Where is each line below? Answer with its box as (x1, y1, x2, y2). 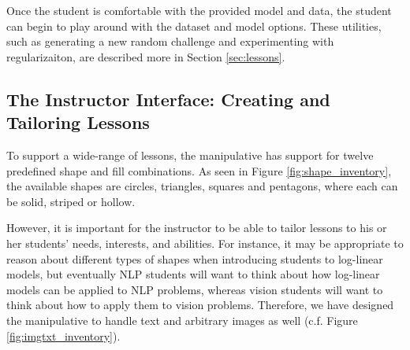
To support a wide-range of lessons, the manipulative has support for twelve (6, 146, 374, 163)
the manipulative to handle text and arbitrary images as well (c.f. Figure (6, 311, 358, 328)
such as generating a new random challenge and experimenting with (6, 33, 334, 50)
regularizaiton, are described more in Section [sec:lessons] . (6, 48, 285, 64)
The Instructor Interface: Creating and (6, 87, 330, 111)
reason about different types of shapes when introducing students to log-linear (6, 250, 383, 267)
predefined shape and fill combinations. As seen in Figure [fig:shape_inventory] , (6, 162, 392, 179)
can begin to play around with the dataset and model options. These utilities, (6, 17, 382, 34)
